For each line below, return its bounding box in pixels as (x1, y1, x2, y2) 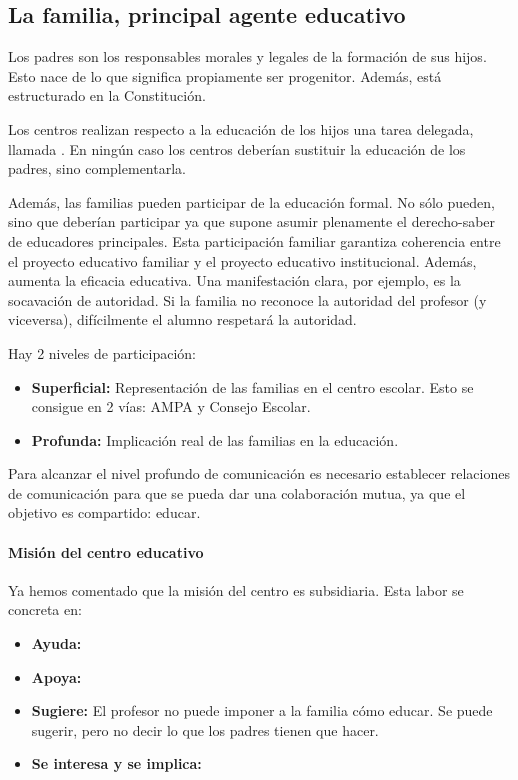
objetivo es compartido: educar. (8, 502, 201, 523)
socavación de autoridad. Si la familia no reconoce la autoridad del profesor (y (8, 289, 487, 310)
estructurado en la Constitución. (8, 85, 206, 106)
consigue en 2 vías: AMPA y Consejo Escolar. (31, 396, 311, 417)
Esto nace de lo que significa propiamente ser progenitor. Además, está (8, 65, 442, 86)
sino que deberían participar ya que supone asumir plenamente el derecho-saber (8, 211, 496, 232)
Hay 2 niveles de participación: (8, 342, 196, 363)
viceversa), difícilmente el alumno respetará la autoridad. (8, 309, 357, 330)
